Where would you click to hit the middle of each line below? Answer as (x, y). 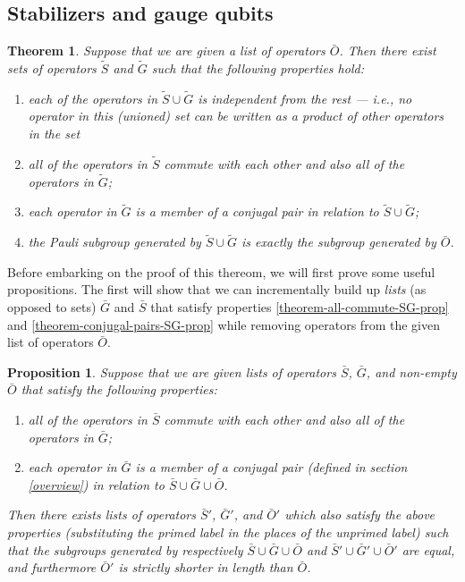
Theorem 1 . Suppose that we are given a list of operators (166, 51)
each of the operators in (93, 98)
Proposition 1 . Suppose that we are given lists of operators (172, 371)
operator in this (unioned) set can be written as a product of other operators (236, 116)
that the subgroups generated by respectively (125, 549)
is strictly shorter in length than (206, 567)
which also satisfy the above (360, 515)
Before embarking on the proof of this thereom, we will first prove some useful (221, 271)
